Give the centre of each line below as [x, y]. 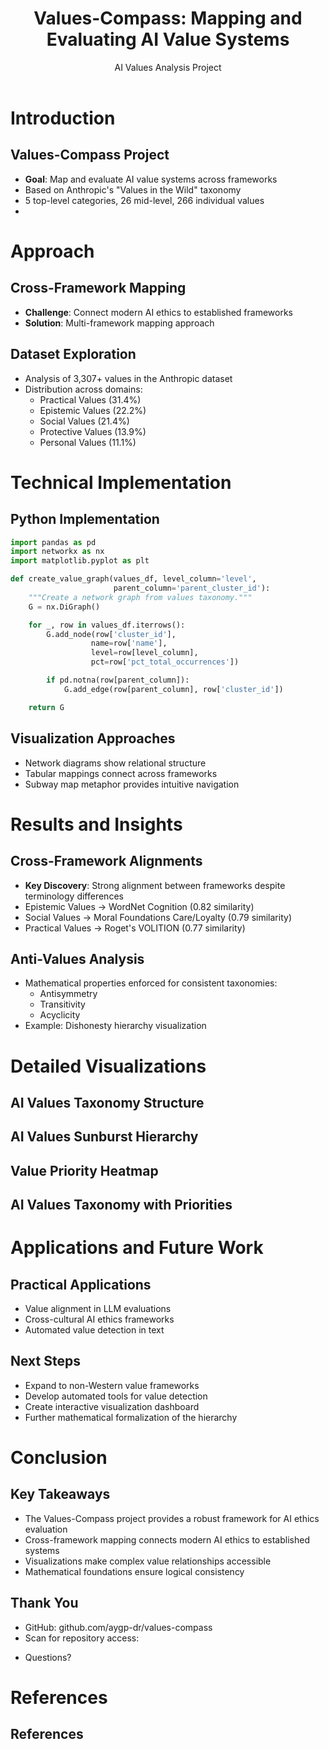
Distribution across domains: [83, 389]
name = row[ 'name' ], [129, 643]
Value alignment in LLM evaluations [98, 1309]
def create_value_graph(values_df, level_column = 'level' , [133, 579]
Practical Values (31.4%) [90, 399]
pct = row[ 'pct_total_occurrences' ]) [165, 662]
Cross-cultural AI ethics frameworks [99, 1319]
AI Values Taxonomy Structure [107, 1102]
